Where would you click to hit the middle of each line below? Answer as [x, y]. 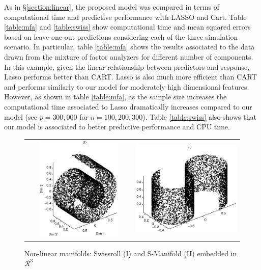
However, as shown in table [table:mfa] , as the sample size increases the [115, 97]
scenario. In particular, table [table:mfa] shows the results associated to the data [129, 47]
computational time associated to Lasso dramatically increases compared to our [128, 106]
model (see [21, 116]
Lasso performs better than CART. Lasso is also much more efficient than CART [130, 77]
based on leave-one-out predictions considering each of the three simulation [121, 36]
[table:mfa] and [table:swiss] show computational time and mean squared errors [127, 27]
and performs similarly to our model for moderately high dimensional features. [127, 86]
